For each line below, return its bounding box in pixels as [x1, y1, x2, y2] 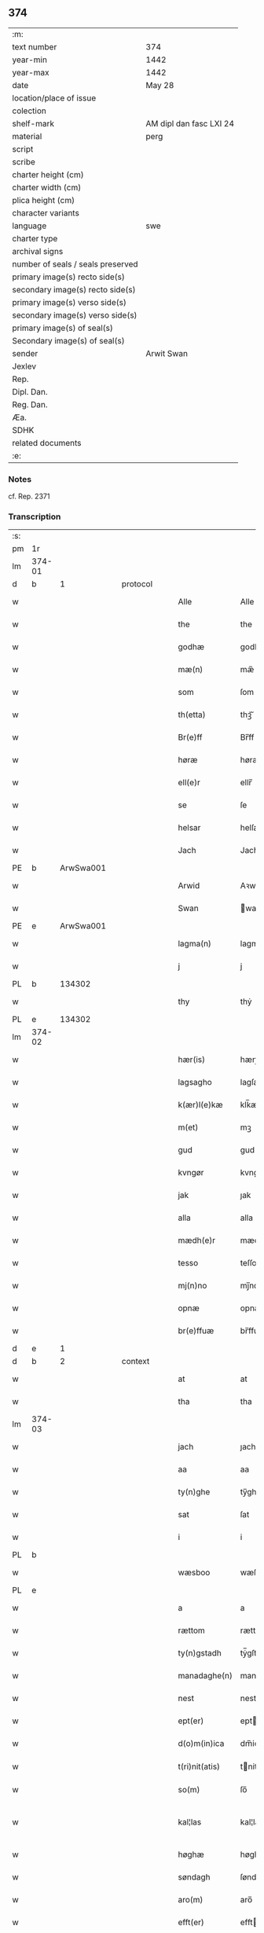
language [12, 220, 47, 231]
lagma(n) [178, 939, 212, 950]
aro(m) [178, 1894, 203, 1905]
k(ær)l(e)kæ [178, 1100, 223, 1111]
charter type [12, 233, 58, 244]
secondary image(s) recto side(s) [12, 284, 136, 295]
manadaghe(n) [178, 1670, 233, 1681]
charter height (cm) [12, 169, 84, 180]
